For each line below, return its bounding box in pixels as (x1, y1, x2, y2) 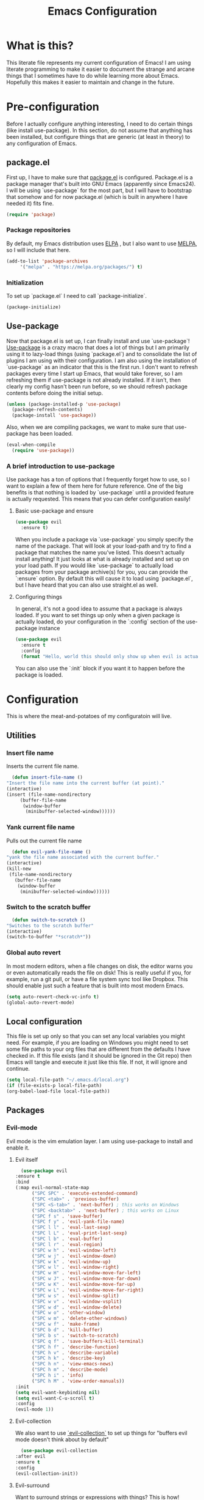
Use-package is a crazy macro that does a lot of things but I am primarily (6, 344, 190, 351)
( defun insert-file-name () (12, 774, 83, 781)
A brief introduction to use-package (6, 462, 115, 470)
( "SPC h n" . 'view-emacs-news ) (31, 1361, 114, 1367)
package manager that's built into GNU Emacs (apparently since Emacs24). (6, 180, 196, 187)
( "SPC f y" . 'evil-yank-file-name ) (31, 1219, 125, 1225)
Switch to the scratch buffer (6, 903, 91, 912)
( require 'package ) (6, 211, 56, 218)
